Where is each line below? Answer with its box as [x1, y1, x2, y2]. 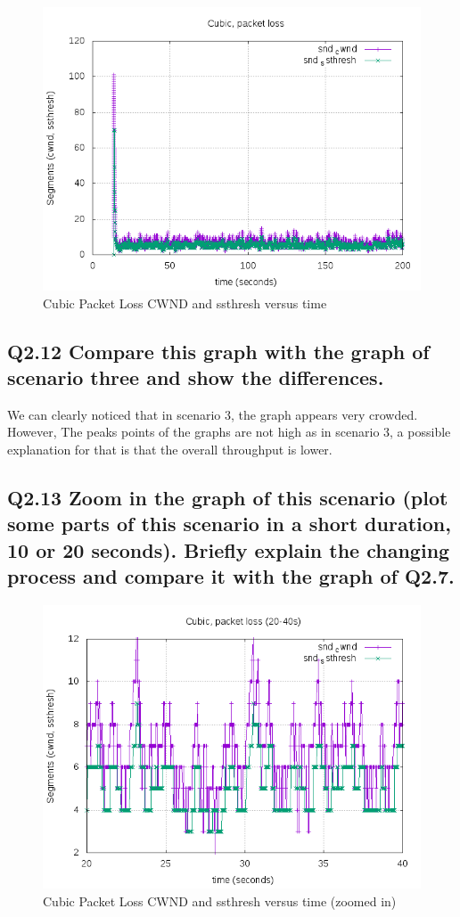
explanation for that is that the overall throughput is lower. [7, 439, 333, 458]
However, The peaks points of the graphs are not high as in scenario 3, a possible [7, 422, 451, 441]
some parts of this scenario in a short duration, [7, 510, 451, 537]
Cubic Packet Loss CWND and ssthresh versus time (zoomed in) [43, 891, 397, 910]
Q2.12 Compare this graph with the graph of [7, 337, 430, 364]
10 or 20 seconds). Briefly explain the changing [7, 536, 450, 563]
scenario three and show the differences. [7, 363, 384, 390]
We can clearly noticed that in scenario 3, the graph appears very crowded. [7, 405, 418, 423]
